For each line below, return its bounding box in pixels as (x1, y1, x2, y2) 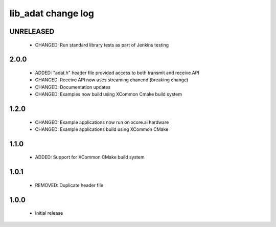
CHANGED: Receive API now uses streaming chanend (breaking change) (35, 77, 189, 83)
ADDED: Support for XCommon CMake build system (35, 154, 145, 161)
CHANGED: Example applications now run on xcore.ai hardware (35, 119, 169, 125)
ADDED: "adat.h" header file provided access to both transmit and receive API (35, 70, 199, 76)
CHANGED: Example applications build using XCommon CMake (35, 126, 169, 132)
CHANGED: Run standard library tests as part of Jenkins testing (35, 41, 169, 48)
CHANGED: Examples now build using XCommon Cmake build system (35, 91, 182, 97)
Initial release (35, 210, 63, 216)
